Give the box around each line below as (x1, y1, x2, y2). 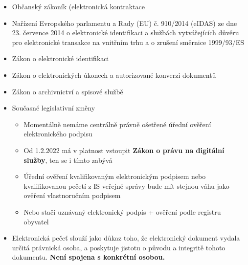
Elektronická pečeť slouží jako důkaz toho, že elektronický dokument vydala (12, 233, 240, 243)
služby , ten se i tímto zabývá (23, 155, 113, 165)
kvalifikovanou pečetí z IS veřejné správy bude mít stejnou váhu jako (23, 180, 229, 191)
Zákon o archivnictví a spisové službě (12, 86, 123, 96)
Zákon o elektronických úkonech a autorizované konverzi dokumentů (12, 69, 216, 80)
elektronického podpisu (23, 129, 92, 139)
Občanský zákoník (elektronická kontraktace (12, 1, 145, 11)
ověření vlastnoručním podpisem (23, 190, 121, 200)
